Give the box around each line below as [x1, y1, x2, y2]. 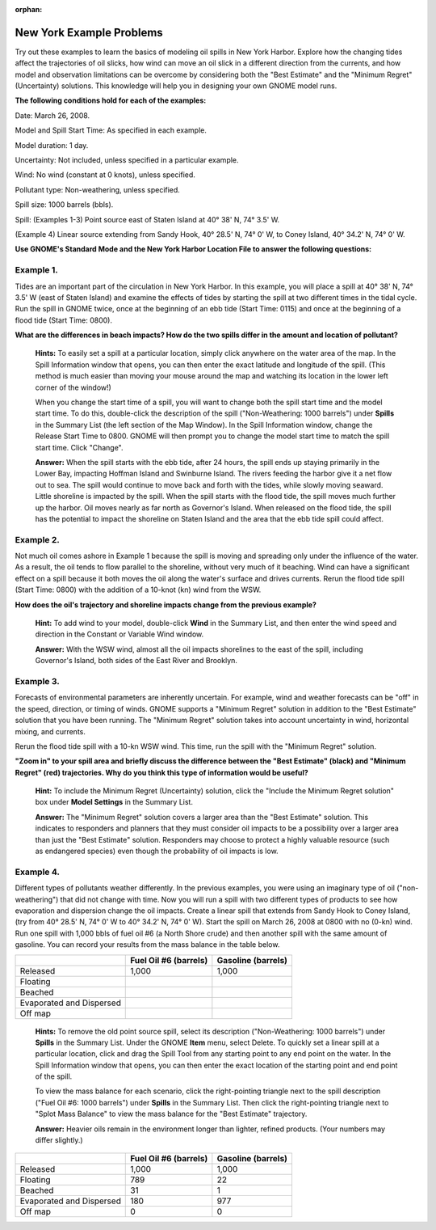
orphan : [15, 5, 43, 14]
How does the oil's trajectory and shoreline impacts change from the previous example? [15, 599, 317, 610]
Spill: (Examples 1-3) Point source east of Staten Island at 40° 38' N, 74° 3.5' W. [15, 214, 280, 224]
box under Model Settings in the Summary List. [35, 797, 194, 807]
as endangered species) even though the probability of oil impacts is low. [35, 846, 279, 856]
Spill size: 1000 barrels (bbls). [15, 200, 114, 209]
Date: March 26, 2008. [15, 110, 90, 120]
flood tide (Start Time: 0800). [15, 315, 113, 325]
